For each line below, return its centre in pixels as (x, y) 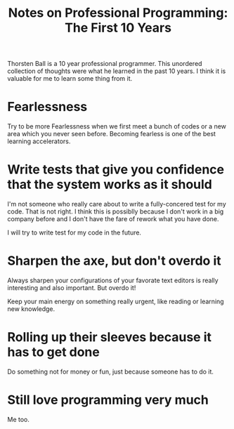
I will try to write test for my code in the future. (74, 232)
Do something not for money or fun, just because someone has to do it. (111, 371)
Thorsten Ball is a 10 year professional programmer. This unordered (105, 64)
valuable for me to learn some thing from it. (70, 79)
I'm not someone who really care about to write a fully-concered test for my (117, 204)
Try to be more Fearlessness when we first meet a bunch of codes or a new (117, 126)
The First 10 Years (118, 28)
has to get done (53, 352)
